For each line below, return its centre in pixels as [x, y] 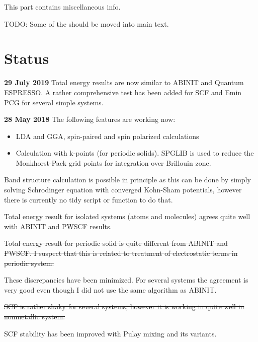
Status [27, 58]
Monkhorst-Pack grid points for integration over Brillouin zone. [113, 162]
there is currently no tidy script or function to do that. [89, 199]
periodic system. [29, 263]
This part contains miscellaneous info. [62, 7]
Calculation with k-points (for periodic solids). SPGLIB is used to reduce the [135, 153]
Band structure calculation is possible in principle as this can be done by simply [127, 180]
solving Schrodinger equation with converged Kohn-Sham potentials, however [123, 190]
